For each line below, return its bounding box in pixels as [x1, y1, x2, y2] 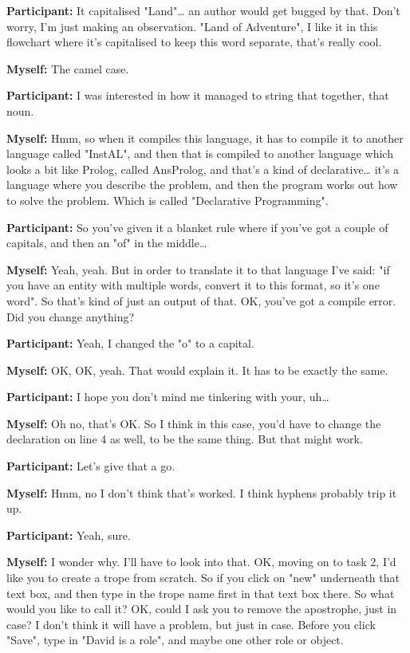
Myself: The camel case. [6, 60, 129, 77]
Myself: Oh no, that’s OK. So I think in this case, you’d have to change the [6, 415, 381, 431]
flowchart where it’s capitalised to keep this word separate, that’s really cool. [6, 33, 382, 50]
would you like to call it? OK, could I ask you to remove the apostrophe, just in [6, 600, 397, 617]
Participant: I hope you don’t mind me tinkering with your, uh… [6, 388, 329, 405]
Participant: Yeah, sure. [6, 526, 131, 543]
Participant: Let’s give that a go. [6, 458, 175, 474]
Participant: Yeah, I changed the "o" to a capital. [6, 335, 254, 352]
